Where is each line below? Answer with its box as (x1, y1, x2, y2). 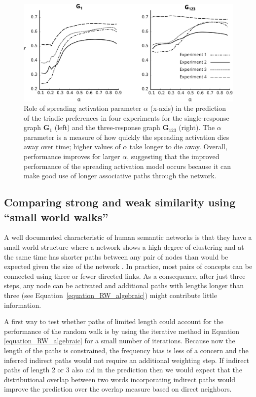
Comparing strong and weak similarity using (4, 195, 236, 210)
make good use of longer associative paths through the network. (24, 170, 217, 181)
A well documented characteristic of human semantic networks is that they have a (4, 232, 252, 242)
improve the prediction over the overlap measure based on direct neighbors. (4, 384, 232, 394)
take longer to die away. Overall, (129, 141, 227, 152)
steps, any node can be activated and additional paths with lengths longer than (4, 280, 244, 291)
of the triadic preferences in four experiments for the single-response (24, 112, 229, 123)
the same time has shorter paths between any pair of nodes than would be (4, 251, 228, 262)
